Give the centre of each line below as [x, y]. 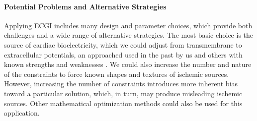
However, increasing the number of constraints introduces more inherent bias [121, 84]
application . [22, 113]
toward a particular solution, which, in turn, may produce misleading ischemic [123, 93]
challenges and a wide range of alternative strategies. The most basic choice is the [129, 35]
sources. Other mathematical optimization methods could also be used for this [123, 103]
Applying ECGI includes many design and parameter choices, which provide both [128, 25]
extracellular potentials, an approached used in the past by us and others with [123, 54]
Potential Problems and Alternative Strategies [85, 6]
